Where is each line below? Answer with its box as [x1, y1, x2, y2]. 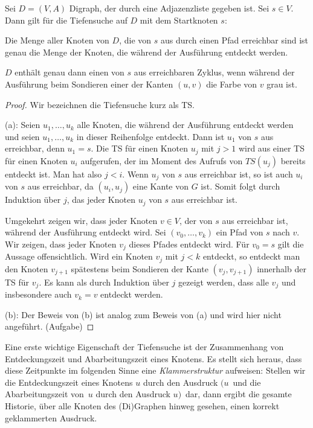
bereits [280, 154, 306, 167]
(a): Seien [5, 118, 40, 131]
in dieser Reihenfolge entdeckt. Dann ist [76, 130, 225, 142]
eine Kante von [132, 180, 189, 193]
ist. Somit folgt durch [201, 180, 280, 193]
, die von [119, 34, 152, 46]
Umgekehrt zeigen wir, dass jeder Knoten [5, 214, 158, 226]
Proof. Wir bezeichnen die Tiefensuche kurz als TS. [5, 98, 195, 110]
